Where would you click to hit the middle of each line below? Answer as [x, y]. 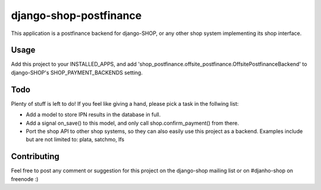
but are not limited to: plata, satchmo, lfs [75, 140]
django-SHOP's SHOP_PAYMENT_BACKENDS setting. [77, 72]
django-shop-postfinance [76, 15]
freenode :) [25, 179]
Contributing [35, 156]
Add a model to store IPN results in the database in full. [93, 115]
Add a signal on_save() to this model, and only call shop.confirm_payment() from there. [133, 123]
